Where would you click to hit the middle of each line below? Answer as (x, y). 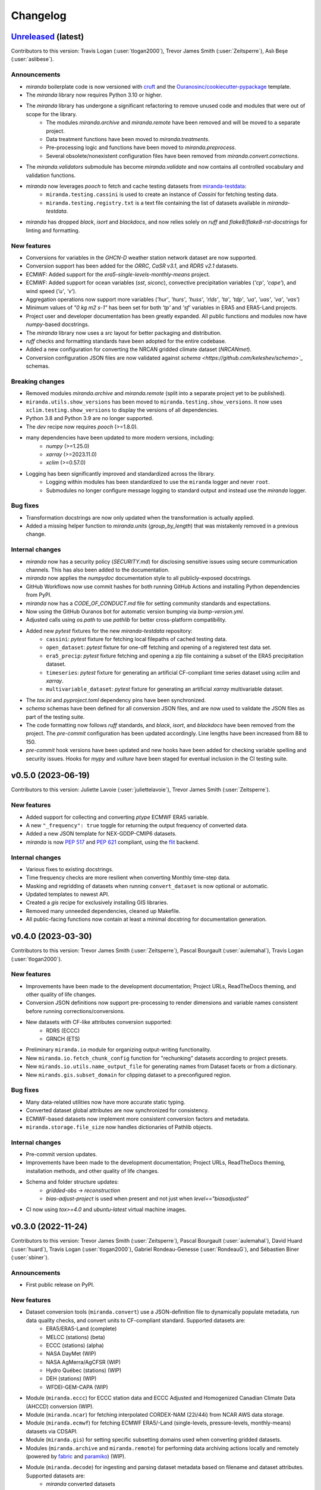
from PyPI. (39, 595)
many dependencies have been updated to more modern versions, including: (120, 437)
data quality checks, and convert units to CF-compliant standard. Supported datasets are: (136, 1320)
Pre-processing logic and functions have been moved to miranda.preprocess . (141, 148)
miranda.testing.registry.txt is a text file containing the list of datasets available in (156, 203)
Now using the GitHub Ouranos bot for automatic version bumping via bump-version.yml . (135, 611)
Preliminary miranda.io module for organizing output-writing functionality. (119, 1050)
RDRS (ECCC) (63, 1030)
